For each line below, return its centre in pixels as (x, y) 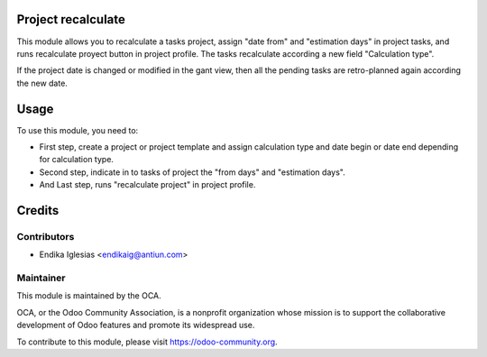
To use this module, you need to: (78, 130)
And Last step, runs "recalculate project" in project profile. (147, 185)
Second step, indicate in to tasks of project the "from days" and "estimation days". (193, 172)
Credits (38, 211)
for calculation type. (77, 160)
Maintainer (41, 278)
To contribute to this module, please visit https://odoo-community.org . (147, 342)
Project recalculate (71, 19)
